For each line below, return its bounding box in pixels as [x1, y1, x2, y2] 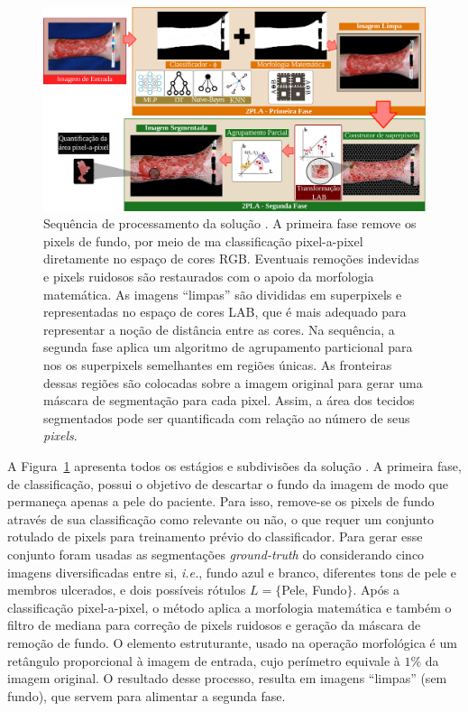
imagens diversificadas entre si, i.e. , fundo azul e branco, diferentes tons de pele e [7, 562, 456, 581]
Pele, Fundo [281, 580, 347, 599]
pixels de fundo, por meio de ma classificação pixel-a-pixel [43, 231, 363, 250]
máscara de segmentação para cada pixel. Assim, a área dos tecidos [43, 391, 415, 410]
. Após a [353, 580, 399, 599]
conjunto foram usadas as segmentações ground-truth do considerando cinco [7, 544, 425, 563]
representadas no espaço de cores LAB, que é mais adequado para [43, 302, 407, 321]
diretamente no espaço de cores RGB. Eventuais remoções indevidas [43, 249, 419, 268]
